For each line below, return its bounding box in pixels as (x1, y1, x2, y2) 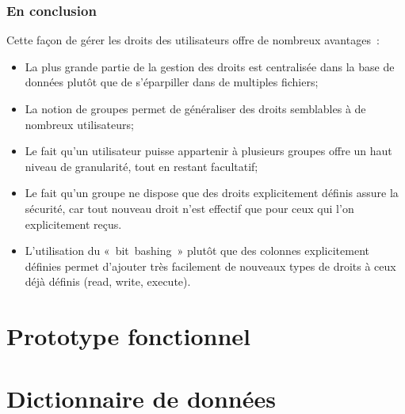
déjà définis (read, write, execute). (25, 273, 191, 290)
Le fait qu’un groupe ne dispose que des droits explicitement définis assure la (25, 184, 399, 201)
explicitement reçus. (25, 215, 122, 232)
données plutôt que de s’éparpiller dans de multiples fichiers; (25, 74, 319, 90)
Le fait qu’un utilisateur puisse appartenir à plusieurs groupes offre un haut (25, 142, 392, 159)
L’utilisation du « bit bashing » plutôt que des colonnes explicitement (25, 242, 369, 259)
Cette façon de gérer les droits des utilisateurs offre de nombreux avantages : (6, 32, 380, 48)
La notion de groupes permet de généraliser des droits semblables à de (25, 101, 366, 116)
